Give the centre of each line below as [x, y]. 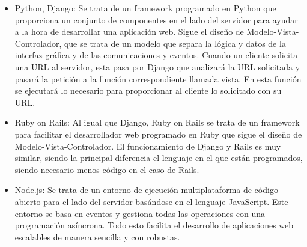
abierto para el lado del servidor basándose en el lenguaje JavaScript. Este [151, 201]
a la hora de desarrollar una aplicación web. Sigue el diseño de [129, 32]
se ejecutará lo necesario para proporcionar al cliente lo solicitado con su [148, 90]
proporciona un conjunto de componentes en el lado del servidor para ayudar [156, 20]
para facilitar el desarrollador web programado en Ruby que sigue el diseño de [158, 134]
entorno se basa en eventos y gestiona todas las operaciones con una [140, 213]
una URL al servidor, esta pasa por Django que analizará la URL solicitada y [157, 66]
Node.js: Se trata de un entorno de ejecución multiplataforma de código [146, 190]
